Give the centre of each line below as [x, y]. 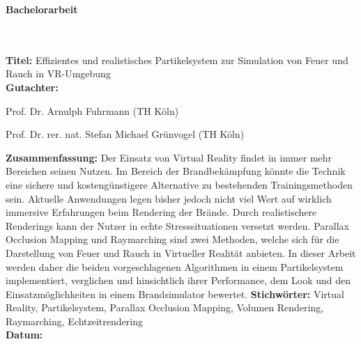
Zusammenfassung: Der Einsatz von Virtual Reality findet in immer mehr [169, 157]
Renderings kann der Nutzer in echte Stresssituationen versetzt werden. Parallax [177, 225]
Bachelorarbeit [42, 9]
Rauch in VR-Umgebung [58, 73]
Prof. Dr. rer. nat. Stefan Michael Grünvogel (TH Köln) [125, 134]
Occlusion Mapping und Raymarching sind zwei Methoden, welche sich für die [172, 239]
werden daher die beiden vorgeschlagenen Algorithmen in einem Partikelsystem [175, 266]
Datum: [24, 335]
